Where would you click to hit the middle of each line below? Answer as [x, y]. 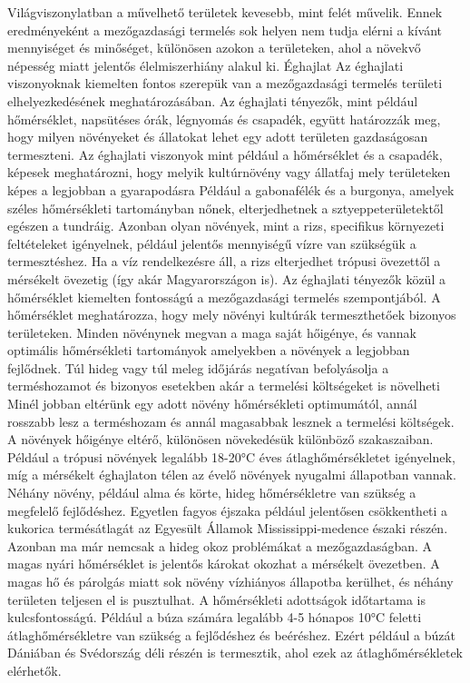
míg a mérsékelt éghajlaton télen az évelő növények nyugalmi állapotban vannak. [232, 475]
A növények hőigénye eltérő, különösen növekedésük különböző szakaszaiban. [220, 439]
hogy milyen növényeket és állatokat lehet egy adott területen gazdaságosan [218, 137]
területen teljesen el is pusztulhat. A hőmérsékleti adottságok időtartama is [217, 599]
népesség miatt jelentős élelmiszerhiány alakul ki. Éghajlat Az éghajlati [206, 65]
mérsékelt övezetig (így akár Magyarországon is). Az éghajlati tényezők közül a [226, 278]
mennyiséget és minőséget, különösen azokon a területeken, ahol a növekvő [214, 48]
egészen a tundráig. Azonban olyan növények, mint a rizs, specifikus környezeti [226, 226]
